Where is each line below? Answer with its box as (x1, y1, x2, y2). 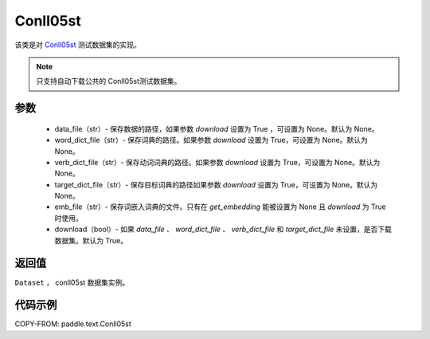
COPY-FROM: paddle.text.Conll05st (14, 319, 131, 329)
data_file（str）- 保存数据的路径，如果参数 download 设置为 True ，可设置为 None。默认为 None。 (54, 124, 379, 133)
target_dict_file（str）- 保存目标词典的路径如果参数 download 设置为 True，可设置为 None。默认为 (54, 179, 378, 189)
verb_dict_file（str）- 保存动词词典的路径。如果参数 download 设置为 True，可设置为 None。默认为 (54, 157, 381, 167)
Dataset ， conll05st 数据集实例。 (14, 278, 130, 287)
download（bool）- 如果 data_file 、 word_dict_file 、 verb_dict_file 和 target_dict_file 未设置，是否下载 (54, 224, 392, 235)
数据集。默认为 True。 (54, 235, 127, 245)
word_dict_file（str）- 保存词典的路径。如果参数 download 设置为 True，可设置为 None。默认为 (54, 136, 368, 145)
